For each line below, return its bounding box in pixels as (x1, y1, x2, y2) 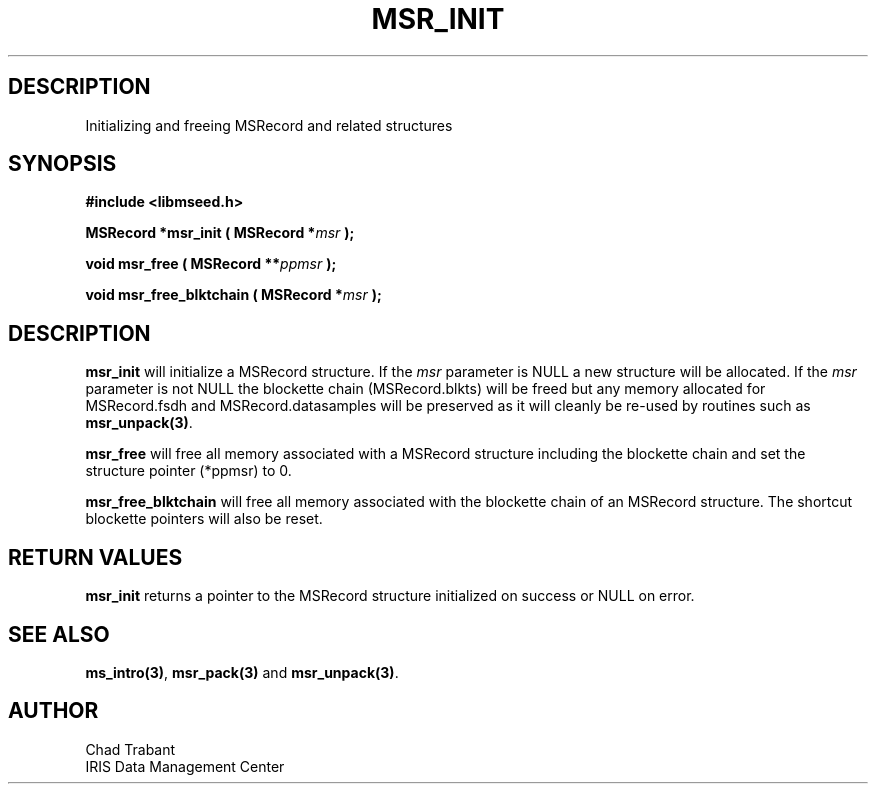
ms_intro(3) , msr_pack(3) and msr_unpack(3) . (85, 663, 399, 681)
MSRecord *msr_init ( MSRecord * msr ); (85, 224, 355, 242)
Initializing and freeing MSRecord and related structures (85, 116, 453, 134)
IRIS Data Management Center (85, 757, 285, 775)
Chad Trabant (85, 740, 176, 758)
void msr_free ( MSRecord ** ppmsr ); (85, 255, 337, 273)
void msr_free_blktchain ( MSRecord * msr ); (85, 286, 382, 304)
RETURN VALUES (8, 544, 183, 570)
